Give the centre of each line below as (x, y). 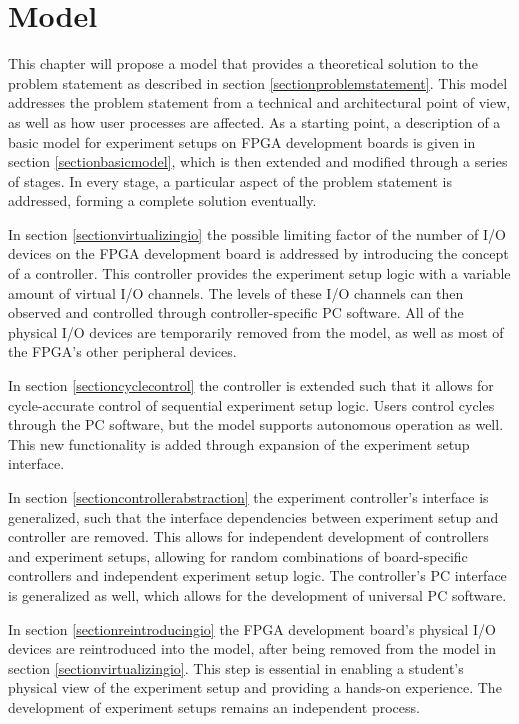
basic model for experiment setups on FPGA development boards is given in (242, 141)
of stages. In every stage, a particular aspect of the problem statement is (230, 180)
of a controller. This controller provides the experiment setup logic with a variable (259, 273)
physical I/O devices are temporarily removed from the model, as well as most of (256, 331)
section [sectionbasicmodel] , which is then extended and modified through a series (258, 161)
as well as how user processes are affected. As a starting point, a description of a (254, 121)
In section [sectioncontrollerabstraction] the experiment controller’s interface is (248, 497)
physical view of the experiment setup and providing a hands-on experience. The (255, 687)
